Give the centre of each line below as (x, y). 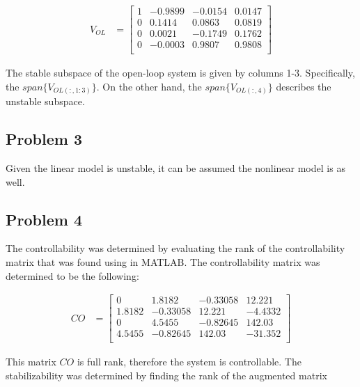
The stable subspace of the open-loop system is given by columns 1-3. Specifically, (180, 73)
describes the (304, 86)
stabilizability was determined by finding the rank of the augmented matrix (166, 376)
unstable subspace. (45, 101)
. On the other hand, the (149, 86)
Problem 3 (44, 139)
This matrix (31, 362)
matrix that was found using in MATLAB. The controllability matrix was (163, 262)
